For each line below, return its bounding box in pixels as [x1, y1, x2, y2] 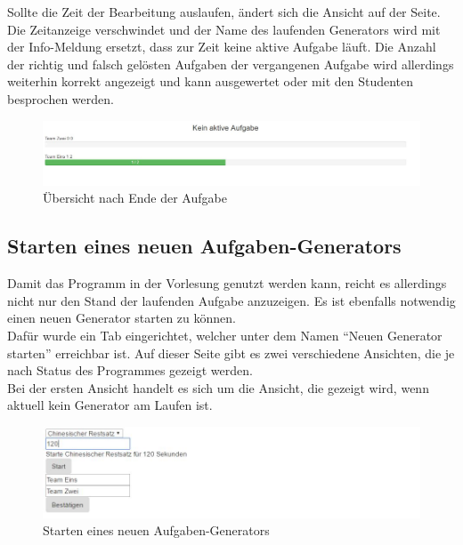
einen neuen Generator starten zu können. [7, 309, 236, 327]
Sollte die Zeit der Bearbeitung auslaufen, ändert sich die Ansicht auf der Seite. [7, 3, 441, 20]
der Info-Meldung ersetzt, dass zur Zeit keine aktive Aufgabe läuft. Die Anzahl [7, 37, 436, 56]
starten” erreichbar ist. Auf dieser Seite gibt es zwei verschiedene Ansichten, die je [7, 343, 455, 362]
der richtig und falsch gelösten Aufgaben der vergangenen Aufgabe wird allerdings [7, 54, 454, 73]
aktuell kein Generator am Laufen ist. [7, 396, 213, 414]
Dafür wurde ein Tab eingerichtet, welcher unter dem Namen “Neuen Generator [7, 326, 443, 345]
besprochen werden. [7, 89, 114, 108]
